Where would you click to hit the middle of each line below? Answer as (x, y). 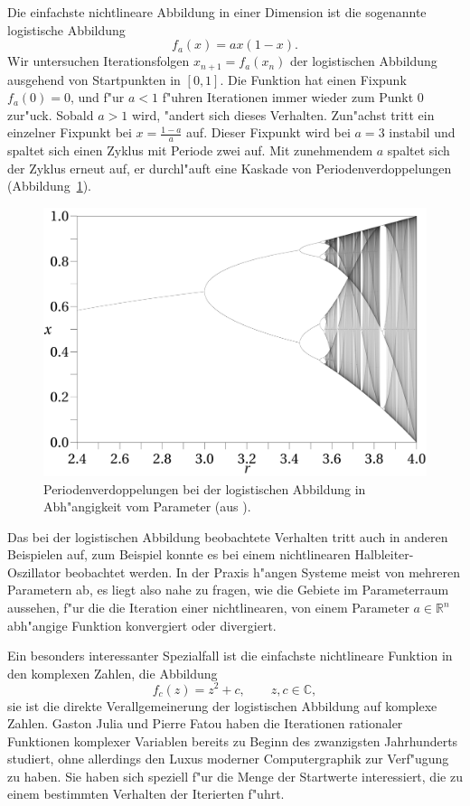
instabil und (422, 132)
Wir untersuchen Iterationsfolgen (99, 61)
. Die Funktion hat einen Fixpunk (313, 79)
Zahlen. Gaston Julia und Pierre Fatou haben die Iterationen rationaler (205, 723)
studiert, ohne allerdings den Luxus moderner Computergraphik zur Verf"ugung (228, 759)
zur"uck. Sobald (51, 114)
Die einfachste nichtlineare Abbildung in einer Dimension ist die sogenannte (217, 12)
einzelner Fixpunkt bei (70, 132)
